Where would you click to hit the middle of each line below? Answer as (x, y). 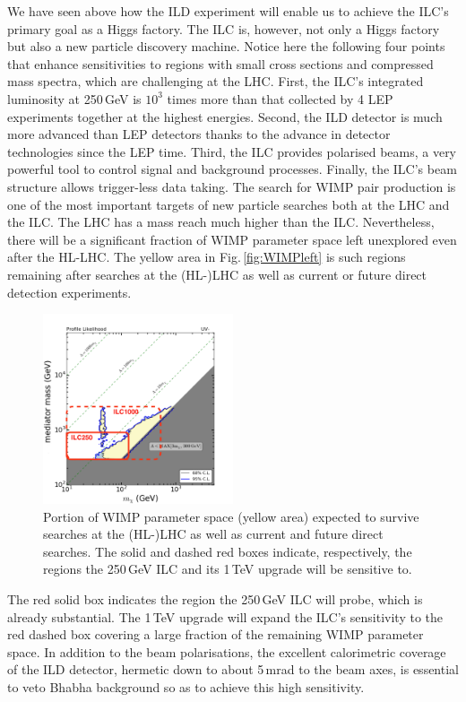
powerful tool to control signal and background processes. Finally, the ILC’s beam (232, 169)
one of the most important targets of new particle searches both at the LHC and (229, 204)
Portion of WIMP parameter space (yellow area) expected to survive (231, 516)
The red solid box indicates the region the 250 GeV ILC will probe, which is (215, 599)
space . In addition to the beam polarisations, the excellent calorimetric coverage (227, 651)
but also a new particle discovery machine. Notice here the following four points (226, 46)
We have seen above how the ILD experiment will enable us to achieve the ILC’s (228, 11)
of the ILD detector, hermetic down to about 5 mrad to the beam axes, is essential (233, 669)
